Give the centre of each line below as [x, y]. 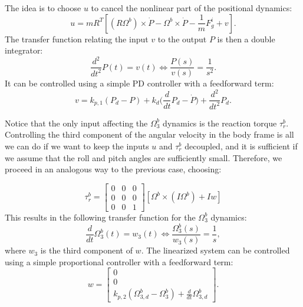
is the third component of [86, 250]
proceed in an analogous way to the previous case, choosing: [113, 169]
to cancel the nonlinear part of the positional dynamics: [192, 8]
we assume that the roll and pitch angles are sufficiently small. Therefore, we [144, 157]
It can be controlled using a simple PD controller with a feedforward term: [139, 83]
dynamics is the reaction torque [220, 123]
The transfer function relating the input [77, 39]
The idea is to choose [43, 8]
